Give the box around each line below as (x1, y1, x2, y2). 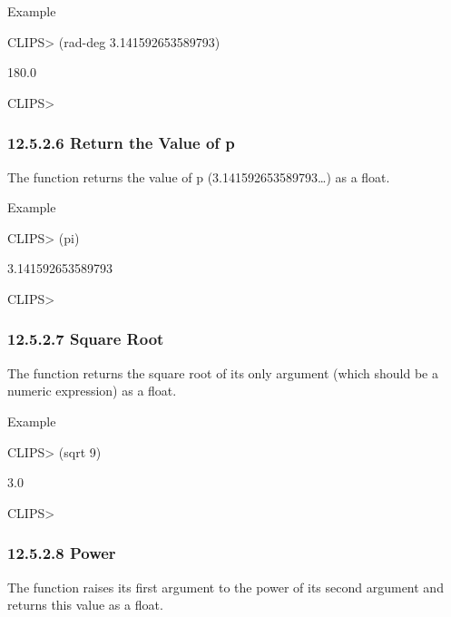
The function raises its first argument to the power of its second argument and (7, 577, 444, 596)
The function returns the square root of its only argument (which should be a (7, 363, 438, 382)
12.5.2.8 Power (7, 542, 116, 564)
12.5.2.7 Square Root (7, 328, 164, 350)
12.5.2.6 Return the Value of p (7, 132, 235, 154)
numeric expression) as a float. (7, 381, 177, 400)
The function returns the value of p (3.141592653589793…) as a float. (7, 167, 390, 186)
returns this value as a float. (7, 595, 163, 614)
